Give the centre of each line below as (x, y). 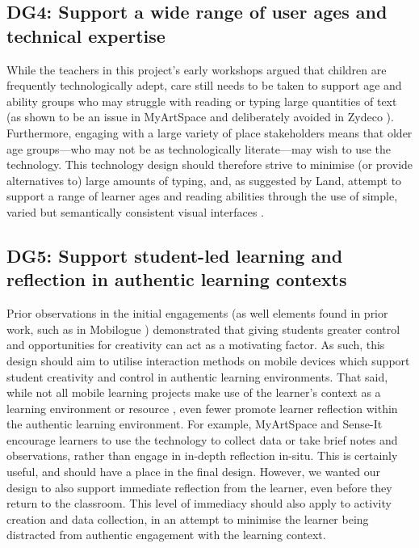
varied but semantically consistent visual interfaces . (135, 211)
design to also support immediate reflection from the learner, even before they (199, 487)
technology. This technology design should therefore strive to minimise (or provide (210, 164)
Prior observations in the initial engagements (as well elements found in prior (197, 313)
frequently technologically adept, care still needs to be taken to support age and (204, 85)
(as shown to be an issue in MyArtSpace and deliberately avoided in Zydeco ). (200, 117)
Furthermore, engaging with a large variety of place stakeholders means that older (209, 132)
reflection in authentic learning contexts (177, 279)
